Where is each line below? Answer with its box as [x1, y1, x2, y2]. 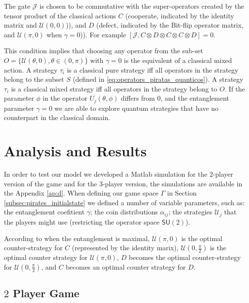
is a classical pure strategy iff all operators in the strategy [67, 64, 238, 75]
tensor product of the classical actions [4, 10, 116, 20]
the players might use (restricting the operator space [4, 216, 160, 227]
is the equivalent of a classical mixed [124, 55, 232, 65]
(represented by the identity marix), [72, 242, 179, 253]
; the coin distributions [90, 207, 158, 217]
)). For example [80, 29, 126, 39]
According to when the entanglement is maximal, [4, 233, 150, 243]
